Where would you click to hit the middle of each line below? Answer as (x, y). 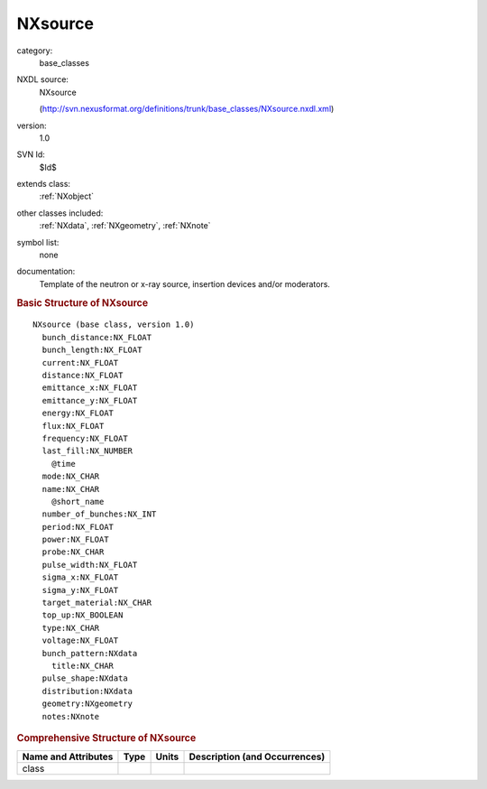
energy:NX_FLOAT (78, 413)
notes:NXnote (71, 716)
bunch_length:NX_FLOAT (92, 350)
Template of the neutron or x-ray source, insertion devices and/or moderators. (185, 283)
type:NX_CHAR (71, 628)
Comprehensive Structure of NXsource (106, 738)
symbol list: (38, 242)
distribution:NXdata (87, 691)
